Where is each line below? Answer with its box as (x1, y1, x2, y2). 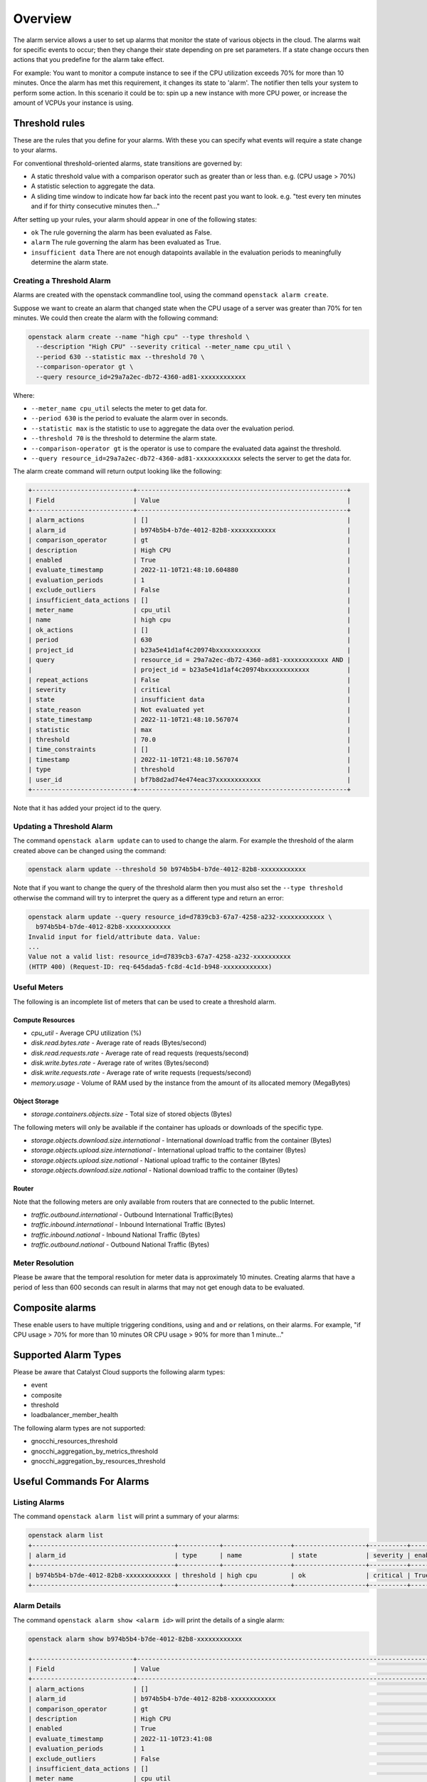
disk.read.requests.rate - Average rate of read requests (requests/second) (31, 1049, 249, 1057)
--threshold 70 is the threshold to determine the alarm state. (31, 434, 217, 443)
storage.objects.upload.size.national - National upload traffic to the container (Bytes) (31, 1155, 281, 1165)
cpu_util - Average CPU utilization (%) (31, 1029, 142, 1037)
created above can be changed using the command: (13, 846, 167, 855)
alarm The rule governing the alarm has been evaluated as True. (31, 238, 221, 247)
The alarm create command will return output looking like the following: (13, 467, 222, 475)
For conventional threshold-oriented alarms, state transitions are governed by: (13, 159, 243, 168)
